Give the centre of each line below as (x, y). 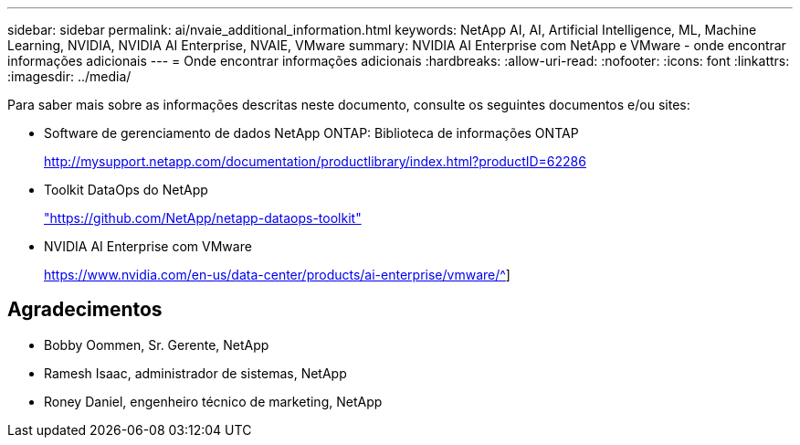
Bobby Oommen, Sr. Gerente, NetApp (157, 344)
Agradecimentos (85, 310)
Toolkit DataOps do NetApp (126, 190)
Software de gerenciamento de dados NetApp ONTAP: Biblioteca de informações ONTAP (311, 133)
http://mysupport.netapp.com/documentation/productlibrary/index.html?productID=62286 (315, 161)
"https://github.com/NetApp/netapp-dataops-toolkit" (203, 218)
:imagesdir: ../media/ (69, 76)
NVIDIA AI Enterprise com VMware (148, 246)
